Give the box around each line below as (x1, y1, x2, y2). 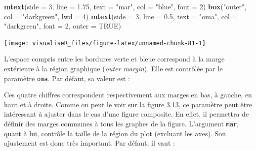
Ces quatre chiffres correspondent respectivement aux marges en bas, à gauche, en (4, 90, 252, 100)
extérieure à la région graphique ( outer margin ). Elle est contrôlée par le (4, 63, 223, 74)
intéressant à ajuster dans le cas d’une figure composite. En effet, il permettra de (4, 109, 249, 119)
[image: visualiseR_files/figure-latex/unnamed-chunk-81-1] (4, 39, 206, 47)
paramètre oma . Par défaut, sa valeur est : (4, 73, 130, 83)
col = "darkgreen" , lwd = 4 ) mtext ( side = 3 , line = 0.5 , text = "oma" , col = (4, 11, 238, 21)
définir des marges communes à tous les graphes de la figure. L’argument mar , (4, 119, 239, 129)
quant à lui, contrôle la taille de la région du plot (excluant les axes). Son (4, 128, 226, 138)
